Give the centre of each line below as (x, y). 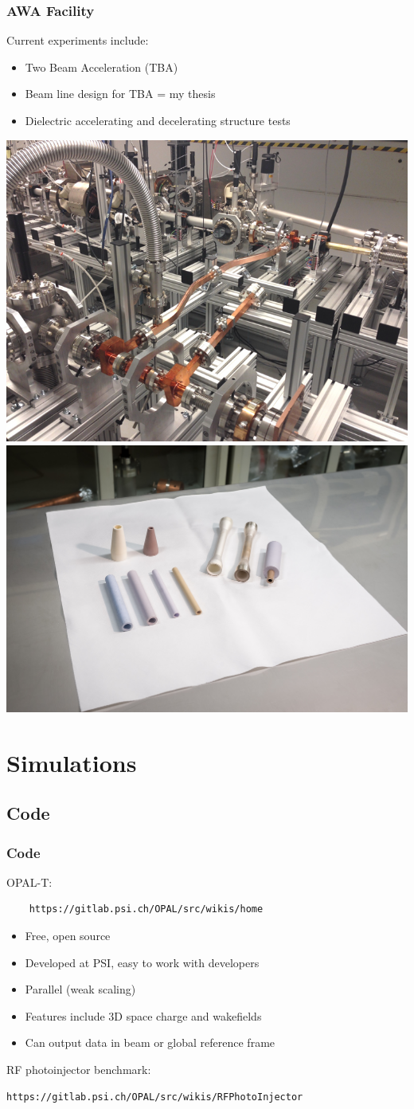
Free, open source (68, 936)
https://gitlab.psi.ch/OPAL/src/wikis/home (146, 909)
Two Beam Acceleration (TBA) (102, 67)
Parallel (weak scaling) (80, 989)
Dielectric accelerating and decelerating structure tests (158, 120)
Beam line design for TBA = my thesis (120, 94)
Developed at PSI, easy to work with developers (142, 962)
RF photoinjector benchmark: (79, 1069)
